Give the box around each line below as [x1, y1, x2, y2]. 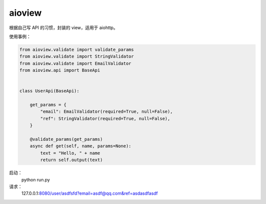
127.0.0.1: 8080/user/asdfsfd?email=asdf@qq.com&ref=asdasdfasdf [21, 190, 158, 197]
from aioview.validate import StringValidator [19, 54, 134, 59]
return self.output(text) [40, 157, 103, 163]
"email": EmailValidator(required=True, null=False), [40, 109, 173, 114]
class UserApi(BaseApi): [19, 88, 80, 94]
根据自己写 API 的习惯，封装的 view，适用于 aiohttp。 [9, 25, 118, 31]
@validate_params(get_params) [30, 136, 103, 142]
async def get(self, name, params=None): [30, 143, 132, 149]
